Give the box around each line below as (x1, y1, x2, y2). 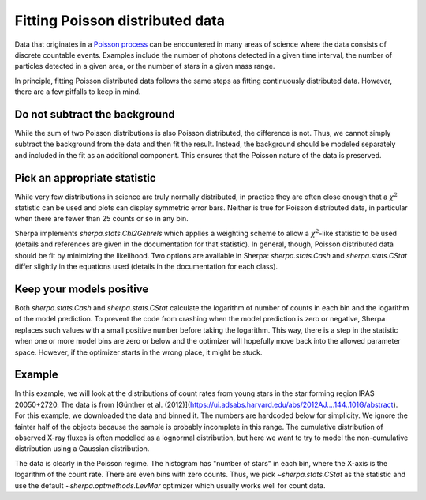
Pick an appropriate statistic (14, 171, 156, 185)
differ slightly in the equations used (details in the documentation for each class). (14, 261, 278, 272)
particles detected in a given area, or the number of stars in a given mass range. (14, 62, 275, 71)
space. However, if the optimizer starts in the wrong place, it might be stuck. (14, 348, 263, 357)
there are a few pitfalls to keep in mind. (14, 87, 141, 96)
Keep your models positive (14, 282, 149, 295)
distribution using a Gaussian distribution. (14, 444, 150, 453)
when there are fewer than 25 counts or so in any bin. (14, 214, 189, 224)
